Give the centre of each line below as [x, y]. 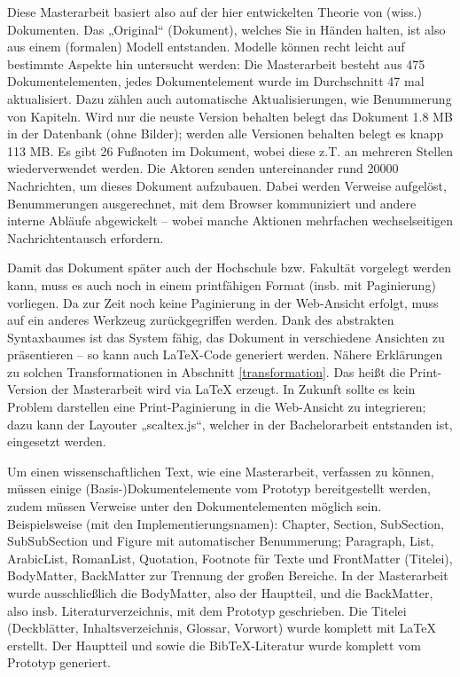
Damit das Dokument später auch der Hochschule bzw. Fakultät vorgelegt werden [230, 268]
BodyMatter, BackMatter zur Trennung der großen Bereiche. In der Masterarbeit [228, 575]
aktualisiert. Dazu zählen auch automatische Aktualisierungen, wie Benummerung [230, 98]
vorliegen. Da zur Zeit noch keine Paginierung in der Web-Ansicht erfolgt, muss [223, 302]
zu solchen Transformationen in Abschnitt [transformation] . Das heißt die [207, 371]
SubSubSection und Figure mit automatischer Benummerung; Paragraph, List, [221, 541]
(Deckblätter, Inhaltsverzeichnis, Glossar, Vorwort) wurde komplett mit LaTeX [222, 628]
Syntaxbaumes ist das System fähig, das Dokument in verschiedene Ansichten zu [226, 337]
